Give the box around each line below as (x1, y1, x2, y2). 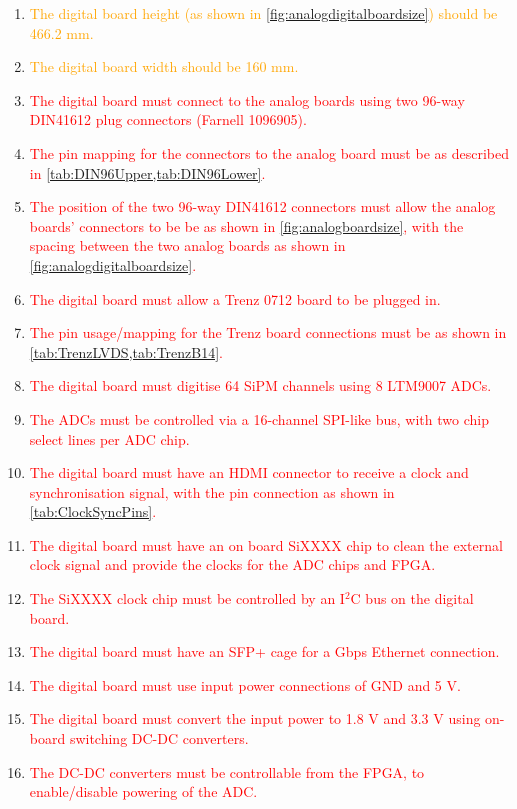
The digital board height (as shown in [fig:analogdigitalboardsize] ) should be (29, 3, 498, 23)
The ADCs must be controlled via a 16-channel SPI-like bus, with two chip (29, 408, 489, 429)
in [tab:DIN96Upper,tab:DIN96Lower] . (29, 162, 266, 183)
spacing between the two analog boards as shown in (29, 235, 346, 256)
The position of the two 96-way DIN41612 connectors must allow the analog (29, 196, 496, 217)
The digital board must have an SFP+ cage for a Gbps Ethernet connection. (29, 641, 500, 662)
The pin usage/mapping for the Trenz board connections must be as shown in (29, 322, 507, 343)
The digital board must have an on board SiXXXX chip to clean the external (29, 534, 503, 555)
